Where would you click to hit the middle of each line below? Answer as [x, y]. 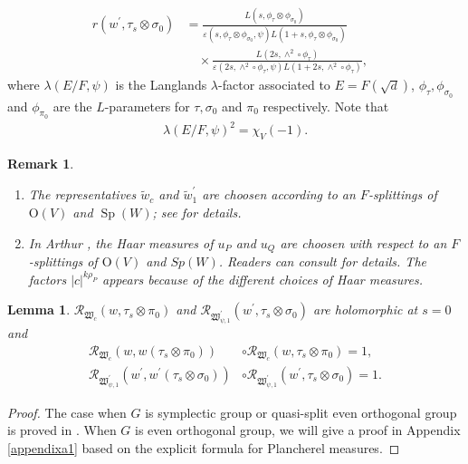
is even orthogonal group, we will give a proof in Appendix [298, 430]
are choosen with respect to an [363, 242]
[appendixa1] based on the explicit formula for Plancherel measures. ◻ [204, 447]
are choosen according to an [279, 194]
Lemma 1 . [39, 309]
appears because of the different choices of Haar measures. [263, 279]
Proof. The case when [67, 412]
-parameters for [147, 106]
